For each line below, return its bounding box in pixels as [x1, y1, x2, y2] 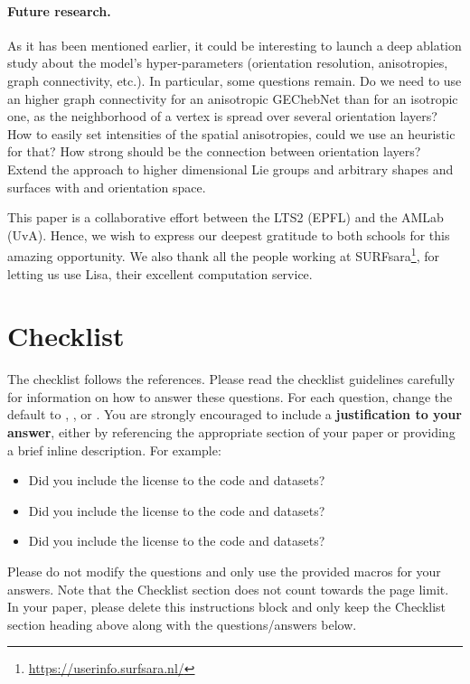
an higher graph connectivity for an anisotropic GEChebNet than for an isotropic [7, 89, 458, 108]
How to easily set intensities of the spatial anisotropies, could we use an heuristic [7, 124, 456, 143]
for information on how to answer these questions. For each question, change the [7, 387, 453, 406]
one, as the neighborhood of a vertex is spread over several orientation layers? [7, 107, 437, 126]
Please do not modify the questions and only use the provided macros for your [7, 562, 441, 581]
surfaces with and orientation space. [7, 177, 206, 196]
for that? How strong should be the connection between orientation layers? [7, 142, 421, 161]
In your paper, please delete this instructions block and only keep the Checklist [7, 597, 446, 616]
